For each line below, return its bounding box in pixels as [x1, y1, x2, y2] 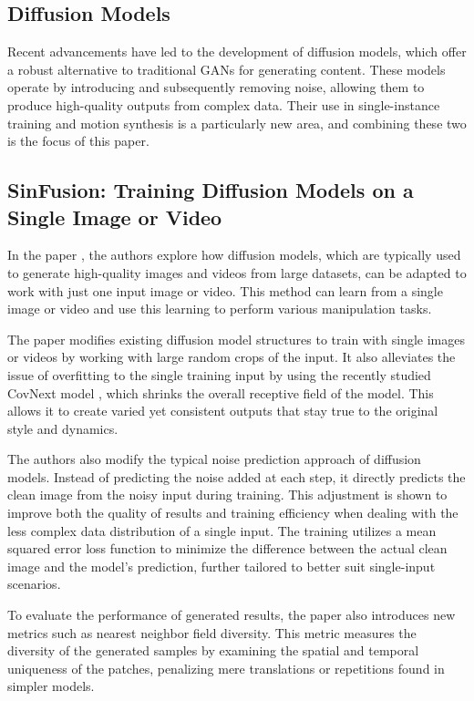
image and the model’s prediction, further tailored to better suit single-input [7, 556, 436, 575]
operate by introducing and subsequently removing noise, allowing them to [7, 77, 425, 97]
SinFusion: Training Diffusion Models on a [7, 176, 414, 204]
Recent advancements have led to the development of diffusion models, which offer [7, 42, 467, 61]
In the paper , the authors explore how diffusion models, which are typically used [7, 245, 461, 264]
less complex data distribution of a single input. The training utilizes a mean [7, 521, 437, 540]
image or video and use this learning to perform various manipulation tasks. [7, 299, 432, 318]
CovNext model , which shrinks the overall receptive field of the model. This [7, 383, 434, 402]
